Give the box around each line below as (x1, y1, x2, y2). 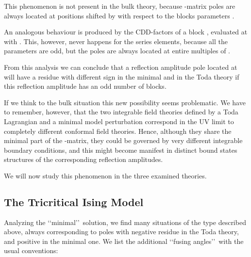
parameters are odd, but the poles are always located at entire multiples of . (4, 46, 230, 56)
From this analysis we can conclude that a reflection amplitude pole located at (4, 62, 237, 72)
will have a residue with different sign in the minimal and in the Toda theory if (4, 71, 239, 81)
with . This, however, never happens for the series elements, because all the (4, 36, 228, 46)
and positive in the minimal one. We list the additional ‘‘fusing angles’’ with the (4, 236, 244, 246)
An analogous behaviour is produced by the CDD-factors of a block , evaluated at (4, 27, 248, 37)
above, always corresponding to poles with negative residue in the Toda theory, (4, 226, 239, 237)
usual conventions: (4, 245, 58, 256)
